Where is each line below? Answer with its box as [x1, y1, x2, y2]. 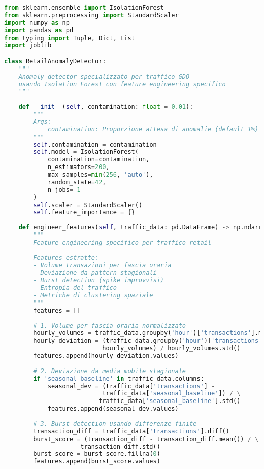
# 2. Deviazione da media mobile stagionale [33, 367, 186, 375]
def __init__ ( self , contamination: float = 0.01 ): [18, 103, 193, 111]
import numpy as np [4, 19, 70, 26]
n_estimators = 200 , [47, 163, 110, 171]
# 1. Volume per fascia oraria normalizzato [33, 322, 186, 329]
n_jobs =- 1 [47, 186, 81, 193]
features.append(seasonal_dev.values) [47, 405, 179, 413]
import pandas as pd [4, 26, 74, 34]
